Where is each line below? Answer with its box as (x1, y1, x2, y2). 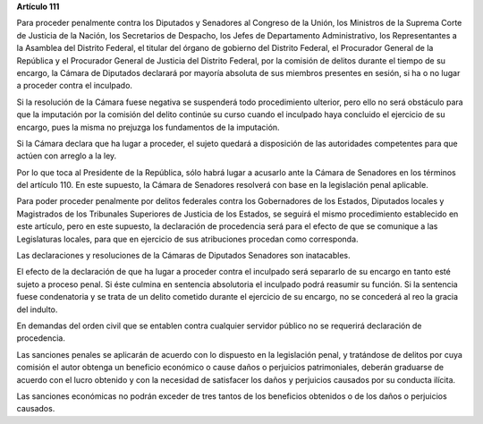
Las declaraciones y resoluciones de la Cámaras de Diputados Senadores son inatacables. (16, 250, 351, 261)
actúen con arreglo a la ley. (16, 150, 117, 161)
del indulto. (16, 304, 58, 315)
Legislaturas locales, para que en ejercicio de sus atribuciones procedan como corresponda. (16, 233, 359, 244)
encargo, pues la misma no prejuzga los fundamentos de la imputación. (16, 122, 281, 132)
